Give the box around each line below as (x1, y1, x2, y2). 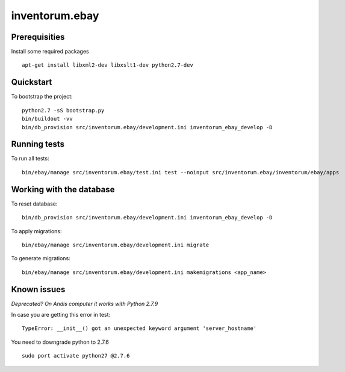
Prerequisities (11, 32, 65, 42)
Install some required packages (11, 48, 90, 55)
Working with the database (11, 184, 115, 195)
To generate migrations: (11, 255, 70, 262)
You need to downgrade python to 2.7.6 (11, 338, 110, 346)
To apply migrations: (11, 227, 62, 234)
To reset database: (11, 200, 58, 207)
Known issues (11, 284, 66, 294)
